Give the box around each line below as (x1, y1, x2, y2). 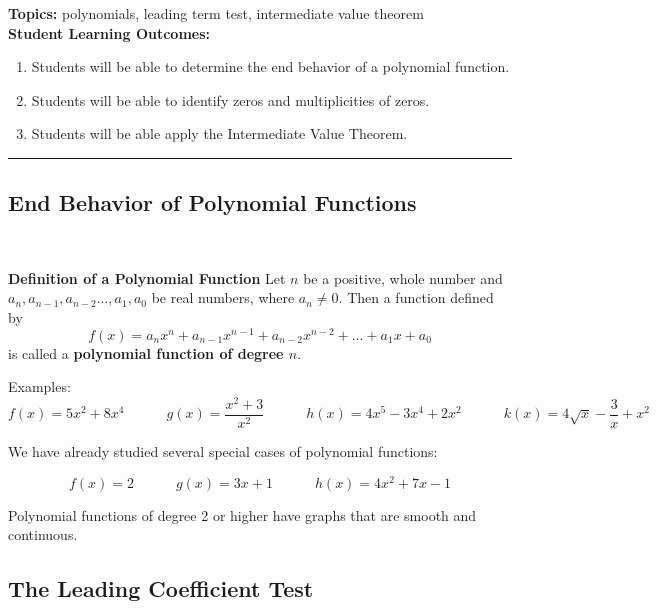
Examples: (8, 376, 71, 397)
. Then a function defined (338, 287, 494, 308)
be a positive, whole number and (303, 267, 503, 288)
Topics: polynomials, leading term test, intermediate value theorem (8, 3, 424, 23)
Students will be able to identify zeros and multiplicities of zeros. (31, 89, 430, 110)
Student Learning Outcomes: (8, 22, 211, 43)
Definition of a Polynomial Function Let (8, 267, 286, 288)
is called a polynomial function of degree (8, 342, 284, 363)
